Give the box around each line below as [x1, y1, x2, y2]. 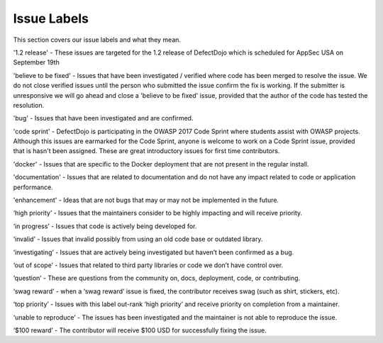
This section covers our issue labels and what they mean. [13, 35, 181, 44]
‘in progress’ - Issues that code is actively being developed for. [13, 222, 197, 230]
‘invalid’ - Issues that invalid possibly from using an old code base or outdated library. [13, 235, 263, 244]
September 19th [13, 58, 60, 67]
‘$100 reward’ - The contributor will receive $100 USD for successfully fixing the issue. [13, 326, 267, 334]
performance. [13, 183, 53, 191]
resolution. [13, 101, 45, 109]
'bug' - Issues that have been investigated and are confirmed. [13, 114, 194, 123]
